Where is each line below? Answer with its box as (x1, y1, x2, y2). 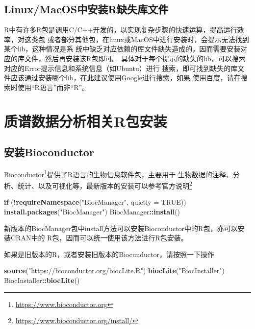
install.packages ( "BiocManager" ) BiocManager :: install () (4, 207, 180, 217)
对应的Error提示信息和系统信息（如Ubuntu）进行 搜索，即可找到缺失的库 (4, 63, 238, 73)
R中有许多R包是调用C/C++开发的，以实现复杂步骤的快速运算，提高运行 (4, 24, 237, 35)
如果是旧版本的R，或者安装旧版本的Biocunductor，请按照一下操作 (4, 249, 215, 259)
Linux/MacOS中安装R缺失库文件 (4, 1, 169, 17)
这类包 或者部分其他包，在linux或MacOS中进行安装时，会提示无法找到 (24, 34, 249, 44)
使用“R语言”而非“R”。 (17, 82, 89, 92)
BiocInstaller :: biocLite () (4, 275, 80, 285)
